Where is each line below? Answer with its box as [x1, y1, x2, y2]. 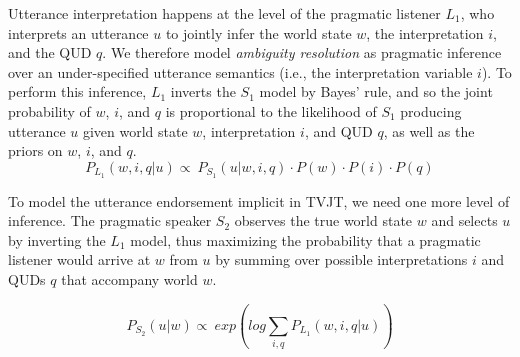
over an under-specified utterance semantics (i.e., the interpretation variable [8, 61, 473, 82]
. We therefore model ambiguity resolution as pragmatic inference [102, 42, 502, 63]
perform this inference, [8, 81, 147, 102]
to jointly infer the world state [165, 22, 352, 43]
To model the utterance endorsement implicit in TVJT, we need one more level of [8, 190, 510, 211]
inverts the [170, 81, 236, 102]
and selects [431, 210, 498, 231]
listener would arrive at [8, 249, 151, 270]
